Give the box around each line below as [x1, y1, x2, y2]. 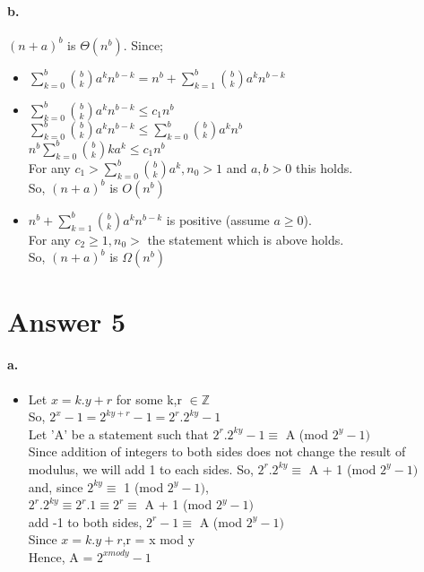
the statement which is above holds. [147, 230, 344, 248]
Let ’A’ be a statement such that [28, 424, 209, 443]
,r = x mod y [122, 530, 195, 549]
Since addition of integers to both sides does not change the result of [28, 442, 406, 461]
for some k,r [116, 389, 183, 408]
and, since [28, 477, 83, 496]
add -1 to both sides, [28, 512, 143, 531]
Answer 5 [7, 302, 126, 339]
